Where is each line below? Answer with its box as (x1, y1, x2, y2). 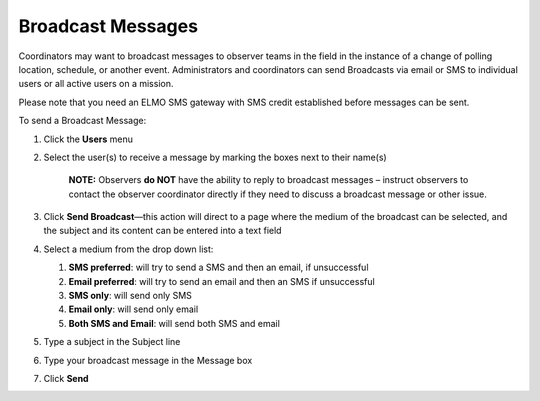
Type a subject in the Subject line (43, 336, 181, 348)
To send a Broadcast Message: (18, 115, 147, 127)
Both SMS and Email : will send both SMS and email (68, 317, 280, 329)
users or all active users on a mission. (18, 78, 174, 90)
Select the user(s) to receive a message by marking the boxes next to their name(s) (43, 151, 387, 163)
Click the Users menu (43, 133, 134, 145)
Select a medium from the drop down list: (43, 243, 214, 255)
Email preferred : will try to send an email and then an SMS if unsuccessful (68, 275, 375, 287)
